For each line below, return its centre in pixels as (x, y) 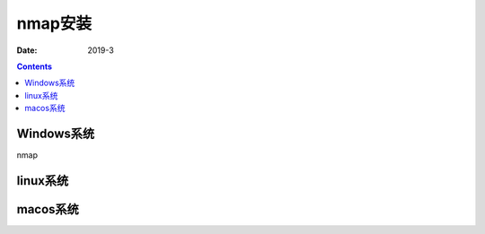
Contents (35, 66)
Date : (27, 50)
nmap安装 (54, 23)
